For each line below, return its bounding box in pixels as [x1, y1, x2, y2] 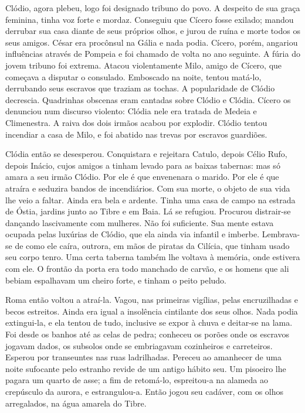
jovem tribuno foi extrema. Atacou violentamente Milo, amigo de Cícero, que [5, 59, 282, 71]
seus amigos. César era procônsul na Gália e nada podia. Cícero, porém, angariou [5, 36, 298, 48]
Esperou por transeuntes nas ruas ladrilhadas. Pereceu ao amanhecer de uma [5, 351, 282, 363]
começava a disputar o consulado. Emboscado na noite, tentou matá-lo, [5, 70, 262, 83]
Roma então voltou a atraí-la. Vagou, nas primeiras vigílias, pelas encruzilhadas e [5, 293, 298, 306]
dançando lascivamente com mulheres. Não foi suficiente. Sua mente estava [5, 216, 274, 228]
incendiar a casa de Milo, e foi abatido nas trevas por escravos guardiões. [5, 128, 267, 140]
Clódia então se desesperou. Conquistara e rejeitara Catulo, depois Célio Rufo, [5, 148, 287, 160]
